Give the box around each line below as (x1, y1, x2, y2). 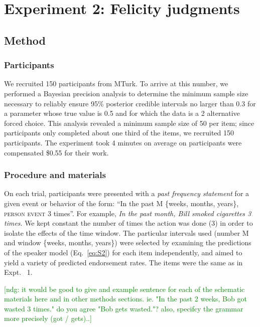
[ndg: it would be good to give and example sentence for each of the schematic (4, 283, 245, 294)
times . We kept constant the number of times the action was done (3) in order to (4, 218, 253, 228)
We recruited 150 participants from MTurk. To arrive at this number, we (4, 78, 228, 89)
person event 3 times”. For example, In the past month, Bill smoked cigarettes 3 (4, 208, 251, 218)
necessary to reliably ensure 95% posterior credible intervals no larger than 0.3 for (4, 98, 256, 108)
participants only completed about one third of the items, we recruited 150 (4, 127, 234, 138)
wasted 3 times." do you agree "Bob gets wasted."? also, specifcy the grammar (4, 303, 243, 313)
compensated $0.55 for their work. (4, 147, 109, 157)
